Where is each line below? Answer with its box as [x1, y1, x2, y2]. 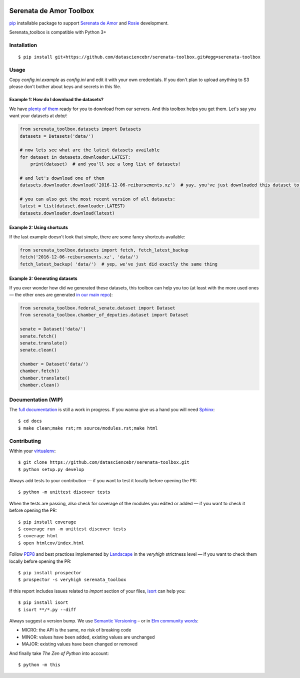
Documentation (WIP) [9, 396, 63, 403]
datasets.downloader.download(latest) [19, 210, 115, 216]
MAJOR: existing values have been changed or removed [21, 641, 137, 647]
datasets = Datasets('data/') [19, 133, 94, 139]
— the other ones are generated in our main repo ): [9, 291, 113, 297]
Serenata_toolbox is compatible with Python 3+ [9, 29, 107, 35]
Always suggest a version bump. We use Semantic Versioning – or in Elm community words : [9, 617, 198, 623]
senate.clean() [19, 347, 57, 353]
